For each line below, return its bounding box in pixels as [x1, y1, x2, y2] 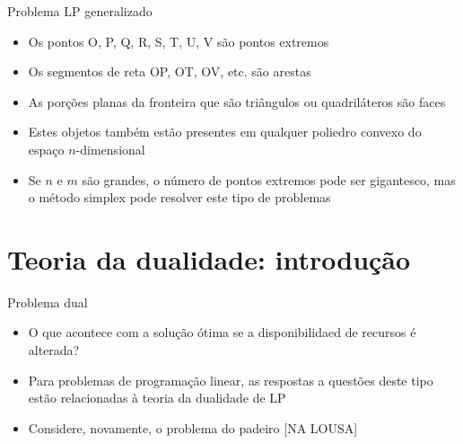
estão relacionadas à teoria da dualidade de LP [28, 388, 286, 407]
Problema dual [7, 292, 88, 311]
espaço [28, 139, 65, 158]
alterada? [28, 341, 80, 360]
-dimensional [75, 139, 145, 158]
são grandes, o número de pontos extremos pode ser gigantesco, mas [82, 170, 456, 189]
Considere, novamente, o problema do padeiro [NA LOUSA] [28, 418, 358, 437]
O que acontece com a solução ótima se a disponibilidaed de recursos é [28, 323, 416, 342]
